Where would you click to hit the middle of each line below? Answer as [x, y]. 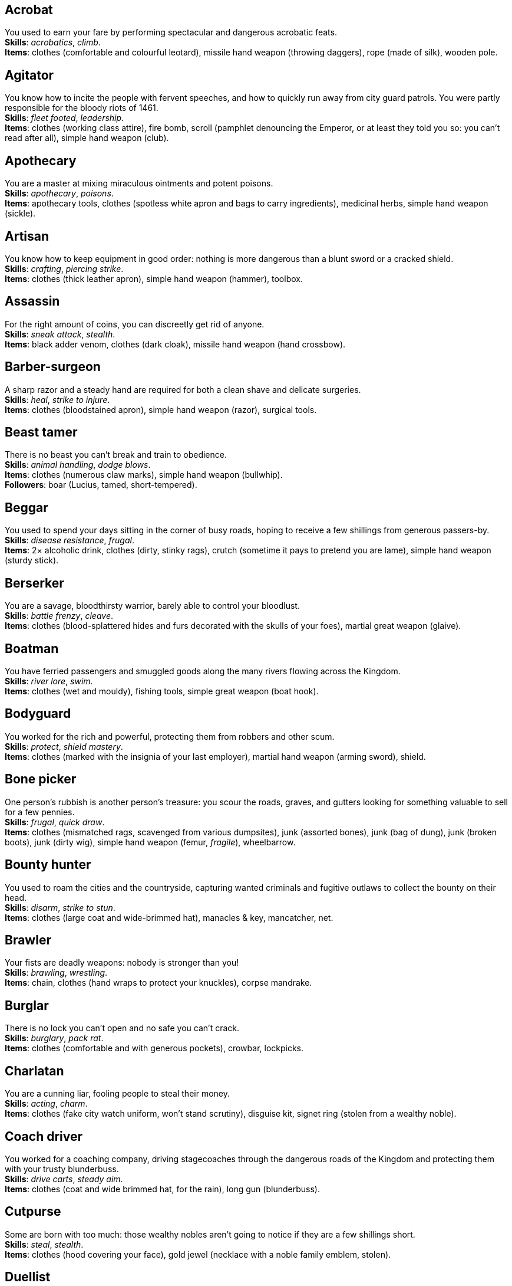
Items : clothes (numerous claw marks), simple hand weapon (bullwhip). [144, 475]
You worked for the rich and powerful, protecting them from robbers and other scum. [170, 736]
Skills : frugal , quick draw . [55, 822]
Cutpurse [33, 1212]
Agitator [29, 75]
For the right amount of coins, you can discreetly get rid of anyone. [135, 324]
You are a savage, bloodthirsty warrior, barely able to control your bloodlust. [152, 606]
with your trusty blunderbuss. [62, 1169]
